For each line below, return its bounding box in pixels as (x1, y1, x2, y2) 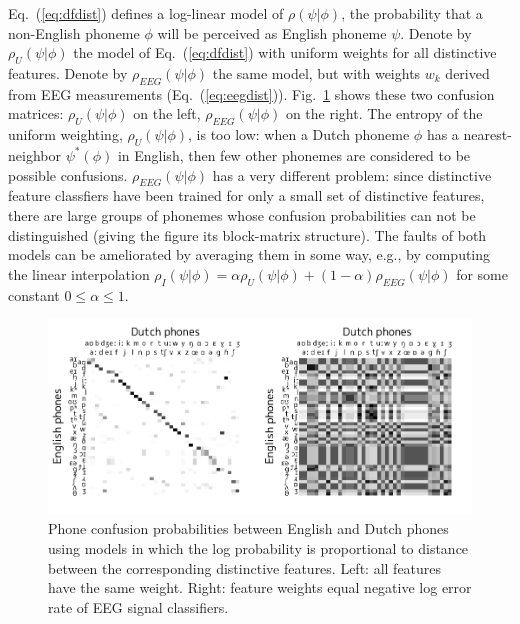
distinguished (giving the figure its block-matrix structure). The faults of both (8, 224, 487, 245)
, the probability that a (341, 3, 483, 23)
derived (445, 62, 490, 83)
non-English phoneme (8, 22, 140, 43)
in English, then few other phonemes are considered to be (117, 144, 471, 165)
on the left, (133, 103, 201, 124)
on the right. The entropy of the (285, 103, 483, 124)
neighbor (8, 144, 61, 165)
